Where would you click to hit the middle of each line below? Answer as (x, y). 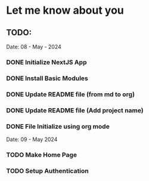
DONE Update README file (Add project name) (75, 110)
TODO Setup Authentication (48, 171)
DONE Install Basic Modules (47, 78)
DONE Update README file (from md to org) (71, 94)
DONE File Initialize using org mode (58, 126)
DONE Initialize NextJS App (46, 62)
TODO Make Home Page (42, 155)
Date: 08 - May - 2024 (34, 47)
